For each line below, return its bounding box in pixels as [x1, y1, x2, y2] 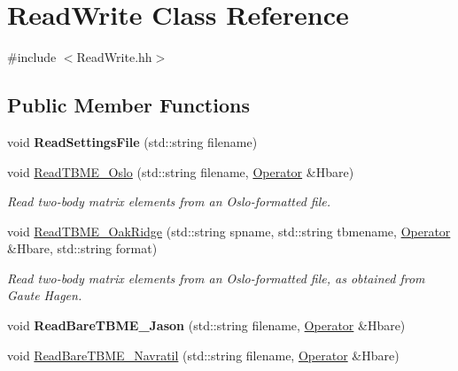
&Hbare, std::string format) [7, 239, 158, 258]
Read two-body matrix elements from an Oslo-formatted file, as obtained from [7, 268, 425, 287]
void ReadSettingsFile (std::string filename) [7, 132, 258, 151]
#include [7, 48, 57, 66]
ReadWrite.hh [76, 48, 152, 66]
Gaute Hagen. [7, 286, 82, 305]
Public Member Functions [7, 91, 250, 119]
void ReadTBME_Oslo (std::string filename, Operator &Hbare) [7, 162, 354, 181]
